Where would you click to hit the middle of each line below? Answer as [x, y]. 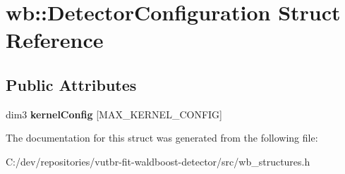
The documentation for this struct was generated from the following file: [162, 138]
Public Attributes [71, 84]
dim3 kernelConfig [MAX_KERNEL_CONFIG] [114, 114]
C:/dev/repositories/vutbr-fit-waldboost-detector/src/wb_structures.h [158, 161]
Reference [55, 40]
